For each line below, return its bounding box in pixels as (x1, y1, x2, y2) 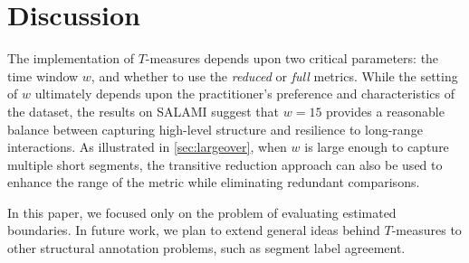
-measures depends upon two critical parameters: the (145, 49, 439, 68)
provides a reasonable (326, 101, 445, 120)
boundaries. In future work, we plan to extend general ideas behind (7, 221, 380, 240)
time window (7, 66, 79, 85)
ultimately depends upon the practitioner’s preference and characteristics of (34, 84, 455, 103)
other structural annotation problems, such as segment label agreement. (7, 239, 406, 258)
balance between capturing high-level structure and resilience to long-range (7, 119, 423, 138)
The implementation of (7, 49, 134, 68)
